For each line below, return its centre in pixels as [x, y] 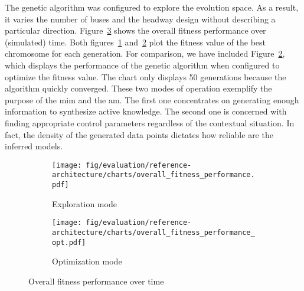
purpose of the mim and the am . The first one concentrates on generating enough [152, 99]
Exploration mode [84, 203]
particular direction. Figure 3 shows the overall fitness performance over [135, 30]
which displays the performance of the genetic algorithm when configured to [142, 65]
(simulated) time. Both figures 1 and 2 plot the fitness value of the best [135, 42]
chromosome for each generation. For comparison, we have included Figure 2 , [145, 53]
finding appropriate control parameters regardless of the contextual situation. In [150, 122]
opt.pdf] [69, 242]
